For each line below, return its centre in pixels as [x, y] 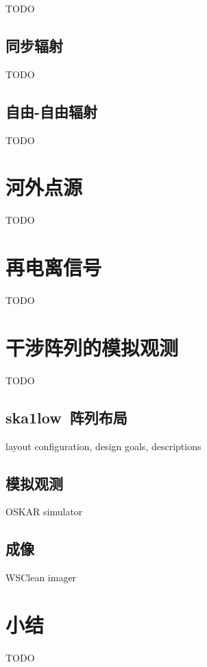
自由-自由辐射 [52, 111]
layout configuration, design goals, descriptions [103, 446]
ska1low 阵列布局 [66, 417]
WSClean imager [41, 577]
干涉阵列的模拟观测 [92, 347]
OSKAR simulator [44, 512]
